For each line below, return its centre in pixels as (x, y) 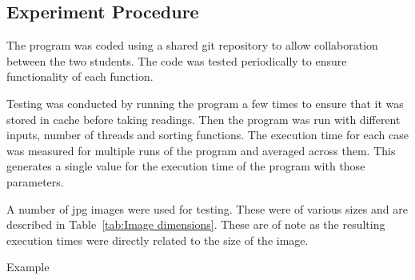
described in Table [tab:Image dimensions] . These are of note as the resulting (196, 224)
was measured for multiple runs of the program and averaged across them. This (201, 150)
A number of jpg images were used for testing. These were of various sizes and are (207, 208)
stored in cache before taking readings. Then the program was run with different (204, 119)
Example (28, 267)
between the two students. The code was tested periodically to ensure (177, 60)
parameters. (35, 181)
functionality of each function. (80, 76)
